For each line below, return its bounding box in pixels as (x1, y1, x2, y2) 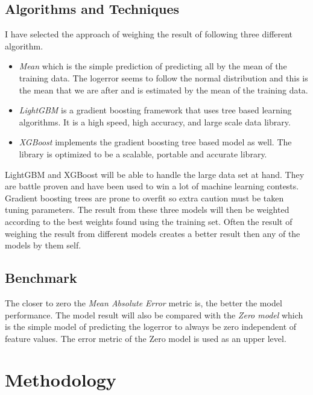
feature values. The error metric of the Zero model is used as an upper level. (5, 332, 286, 344)
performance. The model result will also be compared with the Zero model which (5, 308, 303, 321)
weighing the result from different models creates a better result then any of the (5, 227, 300, 239)
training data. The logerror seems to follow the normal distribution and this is (19, 71, 308, 84)
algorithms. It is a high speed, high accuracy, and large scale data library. (19, 115, 291, 128)
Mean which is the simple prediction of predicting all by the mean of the (19, 60, 287, 72)
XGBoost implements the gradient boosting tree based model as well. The (19, 136, 292, 148)
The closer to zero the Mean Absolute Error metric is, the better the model (5, 296, 282, 309)
